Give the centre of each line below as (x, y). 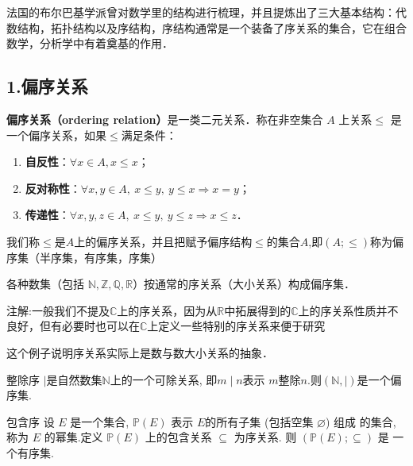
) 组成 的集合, (361, 421)
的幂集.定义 (73, 437)
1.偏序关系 (47, 86)
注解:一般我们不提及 (58, 310)
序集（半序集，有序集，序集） (84, 257)
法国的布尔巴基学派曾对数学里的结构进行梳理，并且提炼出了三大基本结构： (201, 12)
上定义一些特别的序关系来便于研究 (236, 326)
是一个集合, (100, 421)
